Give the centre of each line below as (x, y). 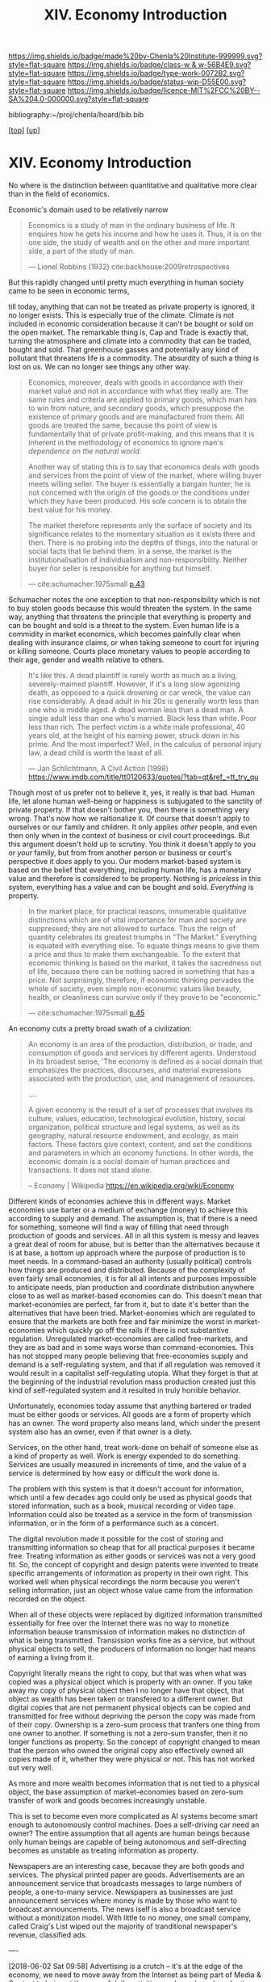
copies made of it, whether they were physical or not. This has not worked (132, 1759)
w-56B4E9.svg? (225, 65)
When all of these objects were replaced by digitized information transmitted (135, 1615)
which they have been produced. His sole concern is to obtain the (138, 501)
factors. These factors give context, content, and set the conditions (140, 1145)
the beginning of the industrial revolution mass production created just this (132, 1382)
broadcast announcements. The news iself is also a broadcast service (125, 1909)
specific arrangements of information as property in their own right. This (128, 1573)
